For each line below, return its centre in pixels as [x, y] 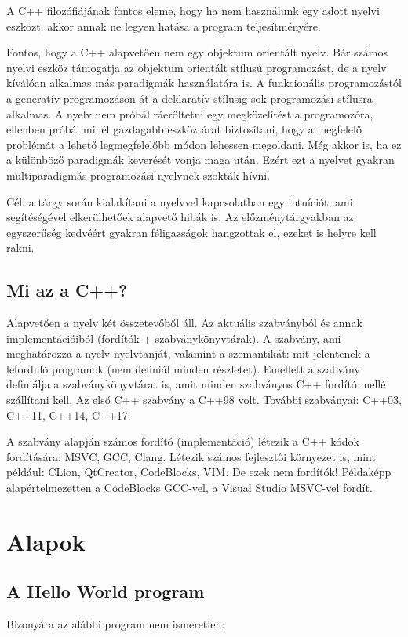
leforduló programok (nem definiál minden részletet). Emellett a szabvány [183, 368]
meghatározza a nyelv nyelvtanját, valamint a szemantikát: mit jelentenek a [188, 353]
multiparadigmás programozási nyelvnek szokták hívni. [138, 175]
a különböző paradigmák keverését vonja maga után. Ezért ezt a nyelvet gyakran [200, 160]
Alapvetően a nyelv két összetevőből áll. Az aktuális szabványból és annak [184, 323]
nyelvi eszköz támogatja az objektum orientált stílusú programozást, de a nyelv [197, 67]
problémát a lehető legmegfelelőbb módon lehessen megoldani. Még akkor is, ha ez [204, 144]
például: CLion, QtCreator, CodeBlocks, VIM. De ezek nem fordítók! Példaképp [199, 472]
